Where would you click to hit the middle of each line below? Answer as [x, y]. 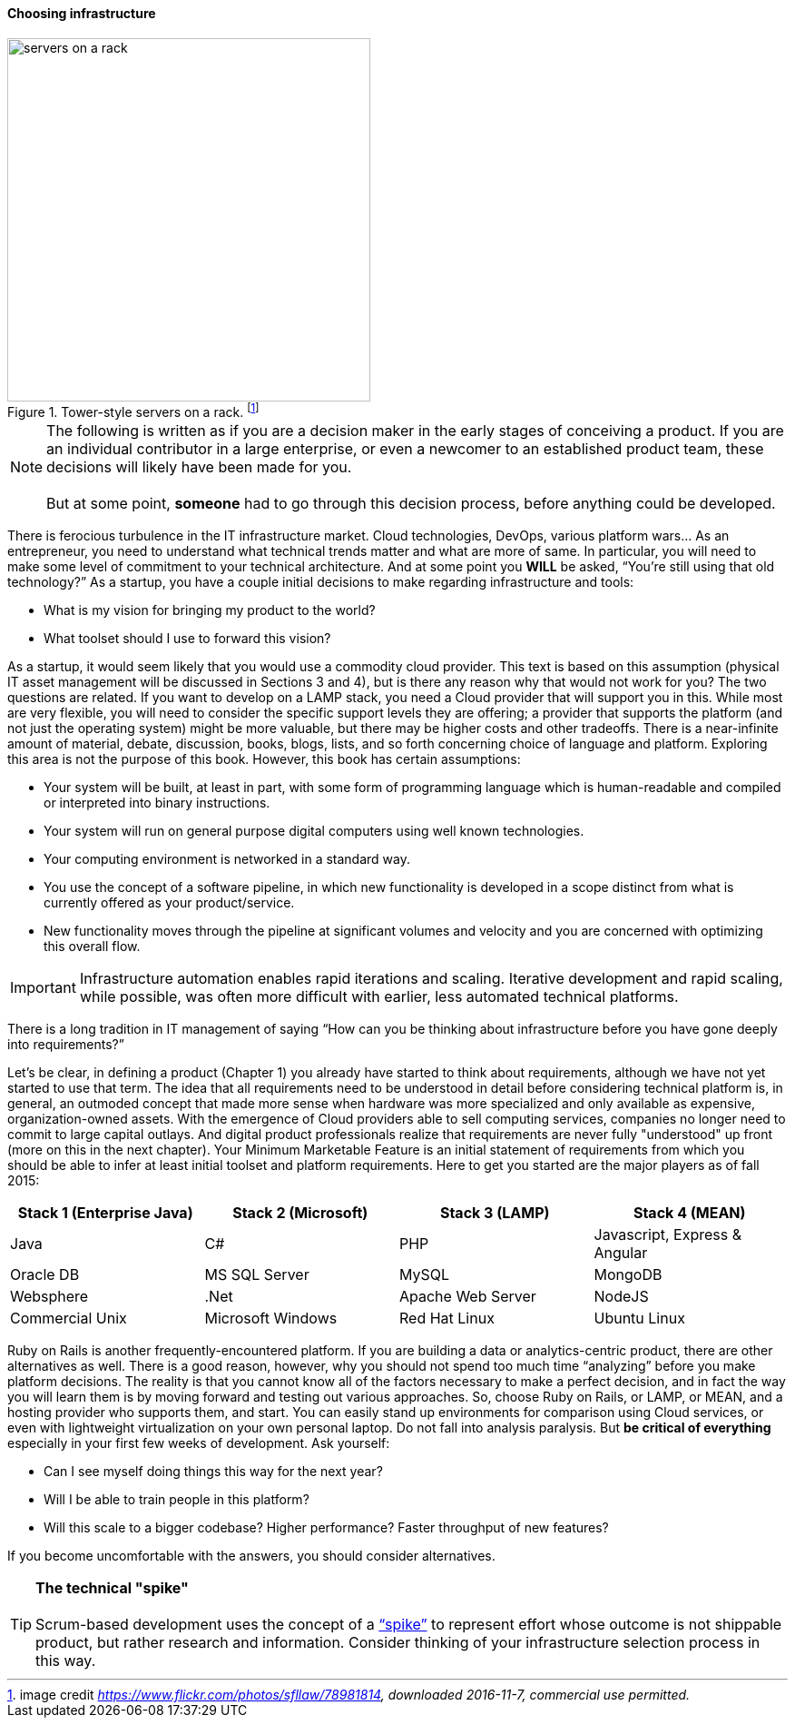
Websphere [49, 1297]
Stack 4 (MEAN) [689, 1213]
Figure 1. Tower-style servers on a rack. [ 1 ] [133, 410]
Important [43, 988]
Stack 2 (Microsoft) [300, 1213]
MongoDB [628, 1275]
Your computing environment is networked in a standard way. [227, 859]
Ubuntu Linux [639, 1319]
